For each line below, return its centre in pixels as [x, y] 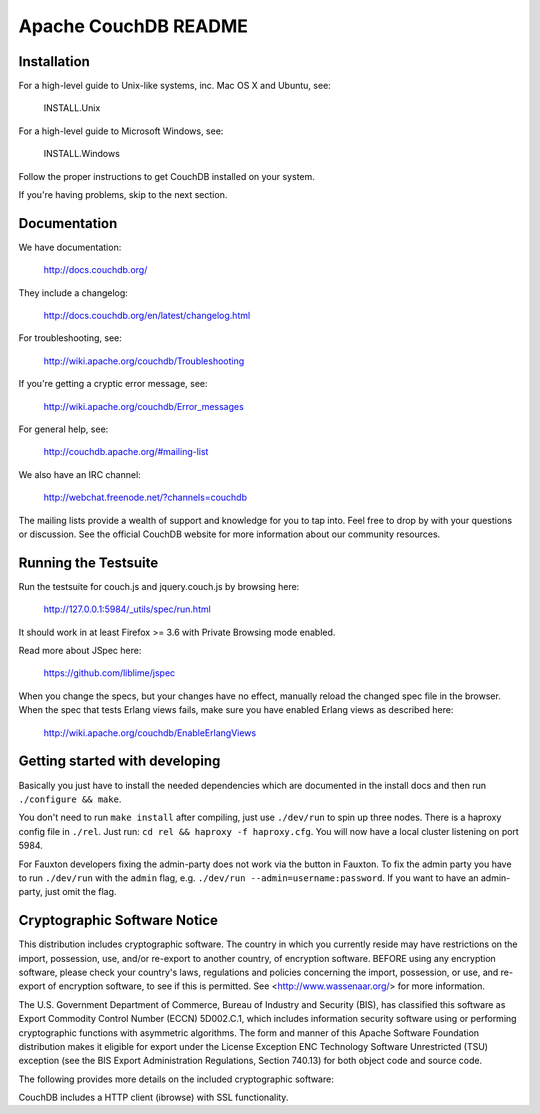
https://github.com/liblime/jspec [109, 673]
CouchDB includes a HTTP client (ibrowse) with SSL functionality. [153, 1097]
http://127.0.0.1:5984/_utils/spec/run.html [127, 609]
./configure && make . [70, 799]
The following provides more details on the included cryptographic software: [176, 1079]
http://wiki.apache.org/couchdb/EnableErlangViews [150, 732]
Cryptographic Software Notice [118, 920]
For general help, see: [63, 429]
